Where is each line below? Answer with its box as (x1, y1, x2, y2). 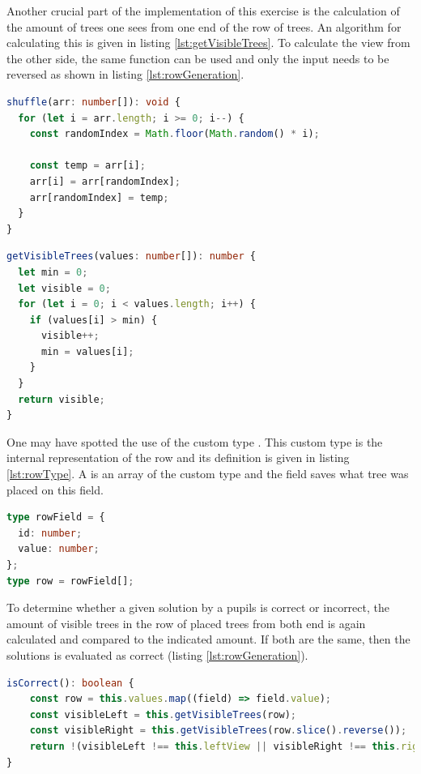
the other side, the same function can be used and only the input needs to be (6, 49, 389, 66)
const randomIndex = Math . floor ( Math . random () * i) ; (29, 128, 320, 140)
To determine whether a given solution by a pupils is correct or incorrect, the (6, 599, 389, 616)
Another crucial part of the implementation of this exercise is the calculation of (6, 2, 400, 19)
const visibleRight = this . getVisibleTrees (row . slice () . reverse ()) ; (29, 725, 407, 737)
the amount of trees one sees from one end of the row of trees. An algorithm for (6, 18, 402, 35)
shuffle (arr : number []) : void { (6, 96, 181, 108)
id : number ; (18, 527, 83, 539)
